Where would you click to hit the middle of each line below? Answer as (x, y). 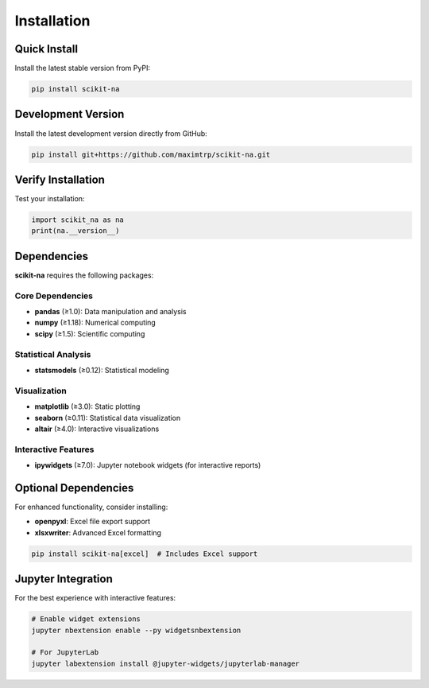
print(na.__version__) (75, 231)
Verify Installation (60, 179)
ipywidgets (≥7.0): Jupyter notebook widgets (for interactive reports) (148, 465)
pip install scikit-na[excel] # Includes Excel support (145, 554)
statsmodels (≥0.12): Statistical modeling (102, 370)
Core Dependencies (54, 296)
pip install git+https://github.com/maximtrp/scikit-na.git (151, 154)
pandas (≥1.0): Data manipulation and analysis (110, 312)
